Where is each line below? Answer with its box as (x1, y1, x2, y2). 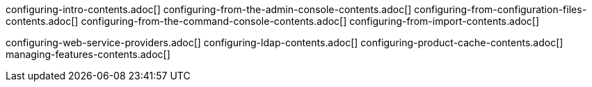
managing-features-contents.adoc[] (6, 48, 170, 60)
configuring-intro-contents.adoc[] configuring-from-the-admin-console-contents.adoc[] (6, 3, 412, 15)
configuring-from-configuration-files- (414, 3, 587, 15)
